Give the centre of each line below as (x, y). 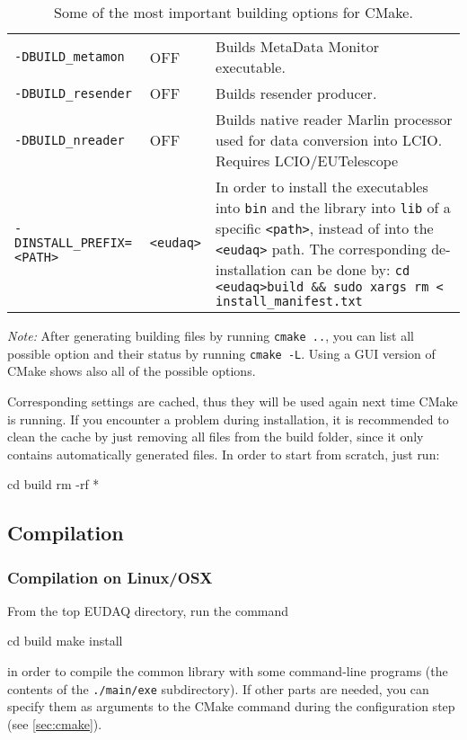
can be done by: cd (350, 269)
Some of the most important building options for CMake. (233, 12)
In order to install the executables (322, 187)
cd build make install (65, 641)
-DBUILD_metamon (70, 57)
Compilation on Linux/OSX (110, 577)
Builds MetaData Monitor (297, 46)
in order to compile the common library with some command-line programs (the (228, 671)
